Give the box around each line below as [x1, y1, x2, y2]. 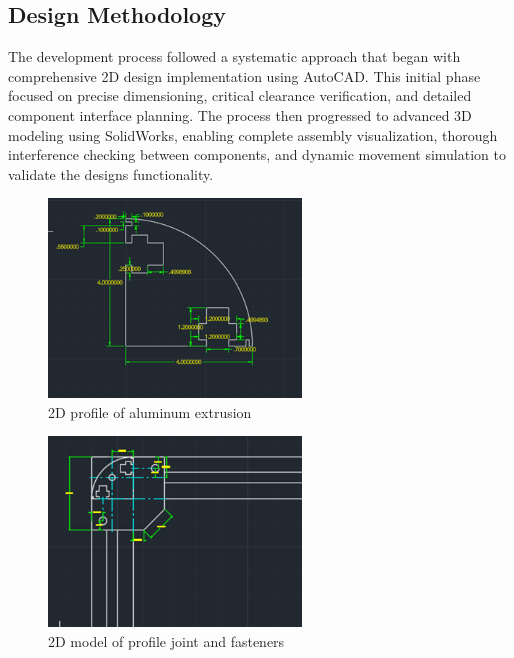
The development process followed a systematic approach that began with [8, 46, 461, 67]
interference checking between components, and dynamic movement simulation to [8, 144, 506, 165]
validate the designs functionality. [8, 163, 214, 184]
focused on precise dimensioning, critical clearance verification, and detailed [8, 85, 472, 106]
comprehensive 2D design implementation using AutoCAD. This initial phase [8, 65, 481, 86]
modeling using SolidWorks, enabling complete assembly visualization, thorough [8, 124, 498, 145]
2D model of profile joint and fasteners [48, 630, 285, 651]
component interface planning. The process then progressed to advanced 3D [8, 104, 472, 125]
